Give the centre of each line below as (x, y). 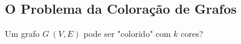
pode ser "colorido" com (127, 34)
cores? (192, 34)
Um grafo (22, 34)
